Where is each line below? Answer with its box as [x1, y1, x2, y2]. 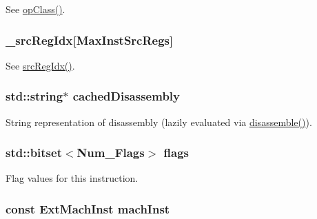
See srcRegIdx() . [6, 58, 75, 72]
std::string [6, 87, 63, 105]
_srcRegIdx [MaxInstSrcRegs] [6, 31, 174, 48]
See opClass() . [6, 2, 65, 16]
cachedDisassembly [72, 87, 180, 105]
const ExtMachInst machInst [6, 200, 170, 217]
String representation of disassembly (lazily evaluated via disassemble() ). [6, 114, 312, 129]
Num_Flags [76, 144, 145, 161]
